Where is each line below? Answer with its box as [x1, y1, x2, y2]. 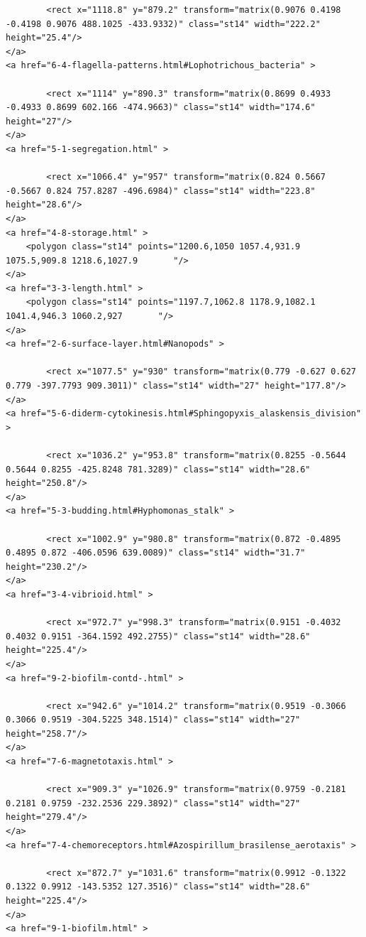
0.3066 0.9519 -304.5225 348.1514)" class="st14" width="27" [6, 715, 301, 725]
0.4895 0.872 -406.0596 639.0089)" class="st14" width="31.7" [6, 548, 306, 558]
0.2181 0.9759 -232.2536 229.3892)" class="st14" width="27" [6, 798, 301, 808]
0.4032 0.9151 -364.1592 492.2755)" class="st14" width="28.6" [6, 631, 311, 641]
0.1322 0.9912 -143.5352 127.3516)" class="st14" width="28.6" [6, 882, 311, 892]
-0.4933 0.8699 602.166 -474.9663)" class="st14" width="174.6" [6, 102, 316, 113]
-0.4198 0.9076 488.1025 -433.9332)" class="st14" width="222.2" [6, 18, 321, 29]
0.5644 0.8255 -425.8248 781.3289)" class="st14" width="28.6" [6, 464, 311, 475]
